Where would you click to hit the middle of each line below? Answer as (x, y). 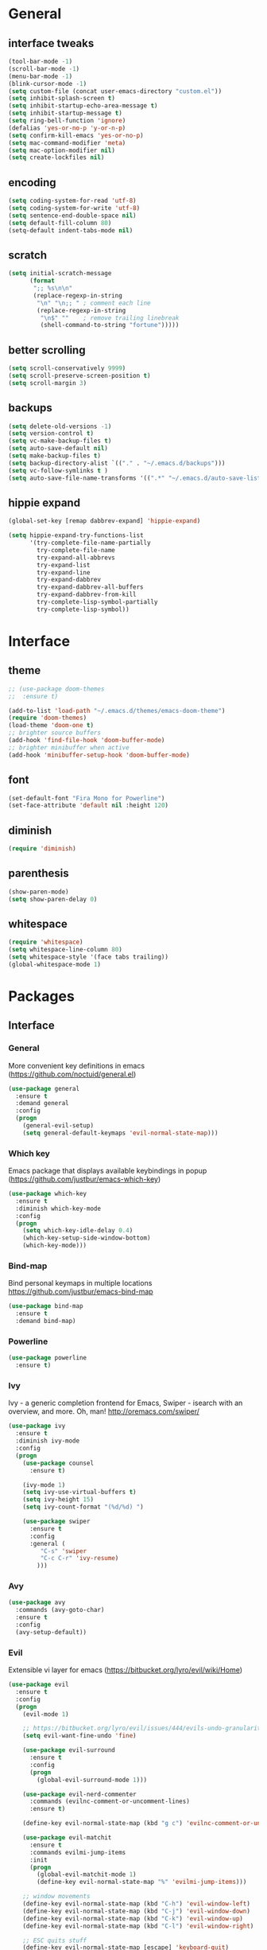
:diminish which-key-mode (58, 1209)
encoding (33, 183)
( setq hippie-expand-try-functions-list (76, 535)
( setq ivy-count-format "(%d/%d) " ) (83, 1507)
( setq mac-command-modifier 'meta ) (67, 143)
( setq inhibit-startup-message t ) (66, 113)
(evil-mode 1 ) (46, 1714)
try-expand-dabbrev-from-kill (87, 595)
